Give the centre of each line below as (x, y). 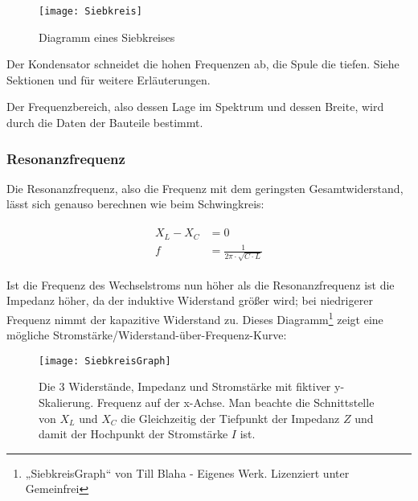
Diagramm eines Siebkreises (107, 37)
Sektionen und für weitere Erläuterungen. (109, 79)
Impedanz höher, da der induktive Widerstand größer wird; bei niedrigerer (190, 300)
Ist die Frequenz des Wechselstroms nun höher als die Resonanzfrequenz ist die (201, 284)
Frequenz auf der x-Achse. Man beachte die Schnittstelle (236, 402)
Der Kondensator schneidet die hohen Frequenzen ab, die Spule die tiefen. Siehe (203, 64)
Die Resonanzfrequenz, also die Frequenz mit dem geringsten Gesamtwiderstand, (205, 188)
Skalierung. (66, 402)
